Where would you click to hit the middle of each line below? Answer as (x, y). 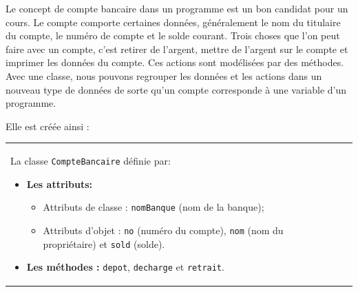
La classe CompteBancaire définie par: (91, 161)
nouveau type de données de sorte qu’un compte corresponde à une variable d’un (176, 89)
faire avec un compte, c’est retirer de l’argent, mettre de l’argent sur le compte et (177, 49)
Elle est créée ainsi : (48, 126)
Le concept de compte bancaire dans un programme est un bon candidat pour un (177, 8)
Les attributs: (59, 184)
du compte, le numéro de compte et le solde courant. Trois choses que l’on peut (173, 35)
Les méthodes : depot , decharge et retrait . (125, 267)
